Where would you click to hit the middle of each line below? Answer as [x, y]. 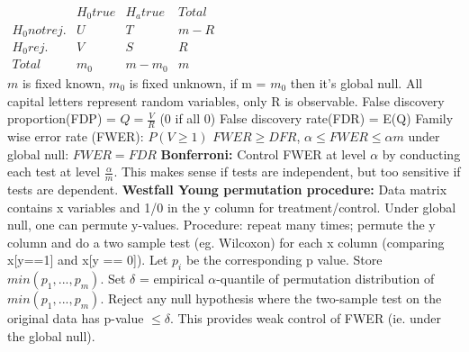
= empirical [171, 279]
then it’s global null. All [356, 82]
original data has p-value [76, 318]
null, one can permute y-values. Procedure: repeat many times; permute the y [221, 225]
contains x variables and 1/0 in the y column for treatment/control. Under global [232, 207]
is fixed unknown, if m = [198, 82]
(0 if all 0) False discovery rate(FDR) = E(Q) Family [307, 118]
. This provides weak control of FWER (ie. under [306, 318]
